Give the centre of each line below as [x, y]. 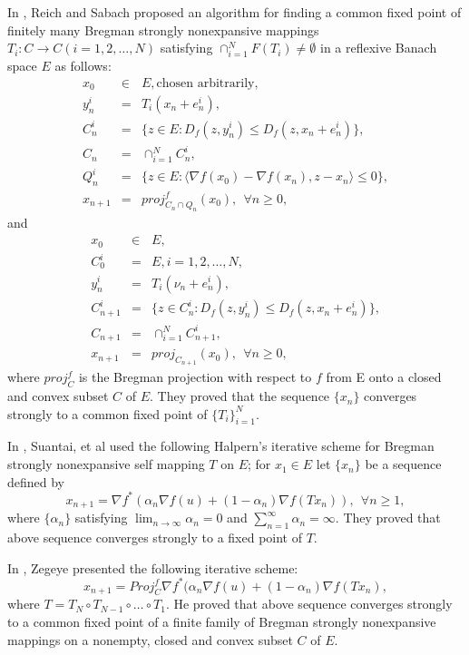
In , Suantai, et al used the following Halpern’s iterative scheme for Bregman [221, 446]
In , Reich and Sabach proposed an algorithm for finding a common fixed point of [234, 12]
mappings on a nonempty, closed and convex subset [150, 639]
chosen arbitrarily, [207, 83]
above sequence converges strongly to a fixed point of [155, 537]
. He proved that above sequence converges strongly [309, 604]
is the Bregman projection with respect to [195, 377]
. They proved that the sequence [240, 396]
